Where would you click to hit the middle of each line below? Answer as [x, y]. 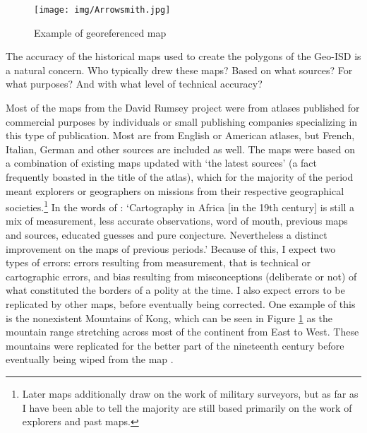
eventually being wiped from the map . [90, 359]
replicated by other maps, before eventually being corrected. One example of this [181, 304]
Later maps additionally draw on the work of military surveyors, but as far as [190, 393]
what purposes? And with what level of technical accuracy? [134, 84]
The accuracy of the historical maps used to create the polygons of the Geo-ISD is [183, 56]
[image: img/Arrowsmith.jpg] [102, 10]
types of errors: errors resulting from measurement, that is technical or [158, 262]
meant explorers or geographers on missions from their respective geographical [175, 190]
